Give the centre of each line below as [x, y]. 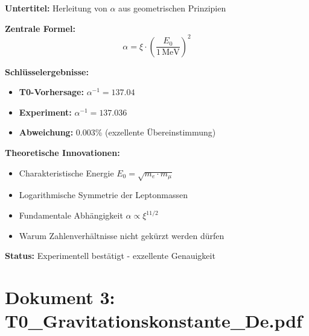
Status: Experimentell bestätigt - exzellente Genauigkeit [110, 256]
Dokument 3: [60, 297]
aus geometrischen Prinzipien [172, 8]
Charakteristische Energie [66, 173]
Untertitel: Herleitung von [56, 8]
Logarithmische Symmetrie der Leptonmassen [103, 195]
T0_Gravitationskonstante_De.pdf [154, 321]
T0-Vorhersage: [51, 92]
